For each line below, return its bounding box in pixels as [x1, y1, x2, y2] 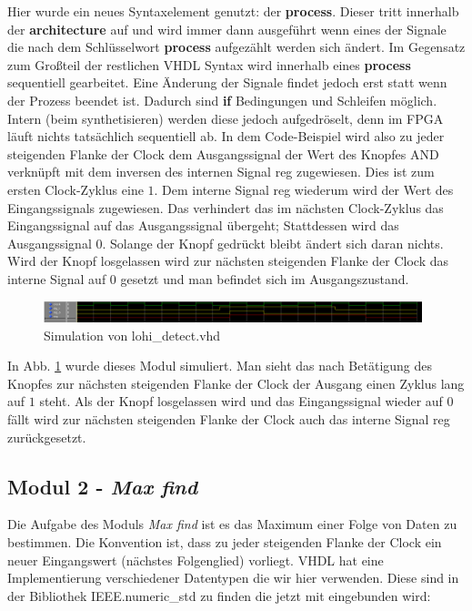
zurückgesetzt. [7, 427, 86, 446]
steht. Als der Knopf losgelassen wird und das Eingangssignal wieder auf [39, 392, 443, 411]
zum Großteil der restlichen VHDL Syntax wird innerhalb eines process [7, 55, 411, 74]
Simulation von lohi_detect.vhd [44, 325, 221, 344]
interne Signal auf [7, 269, 106, 288]
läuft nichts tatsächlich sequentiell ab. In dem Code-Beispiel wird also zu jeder [7, 127, 445, 146]
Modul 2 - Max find [7, 472, 198, 500]
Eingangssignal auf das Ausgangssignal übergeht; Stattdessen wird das [7, 216, 399, 235]
